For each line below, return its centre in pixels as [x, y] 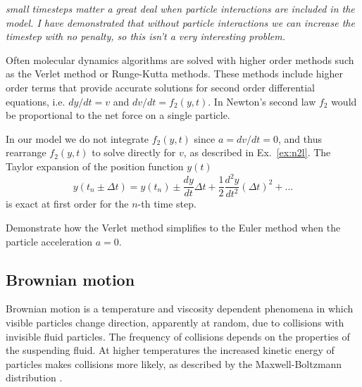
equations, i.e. [36, 101]
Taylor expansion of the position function [95, 166]
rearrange [26, 152]
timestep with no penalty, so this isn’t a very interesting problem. [146, 36]
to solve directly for [134, 152]
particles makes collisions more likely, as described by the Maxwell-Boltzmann [174, 363]
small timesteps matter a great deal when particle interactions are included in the [180, 8]
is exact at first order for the [67, 204]
